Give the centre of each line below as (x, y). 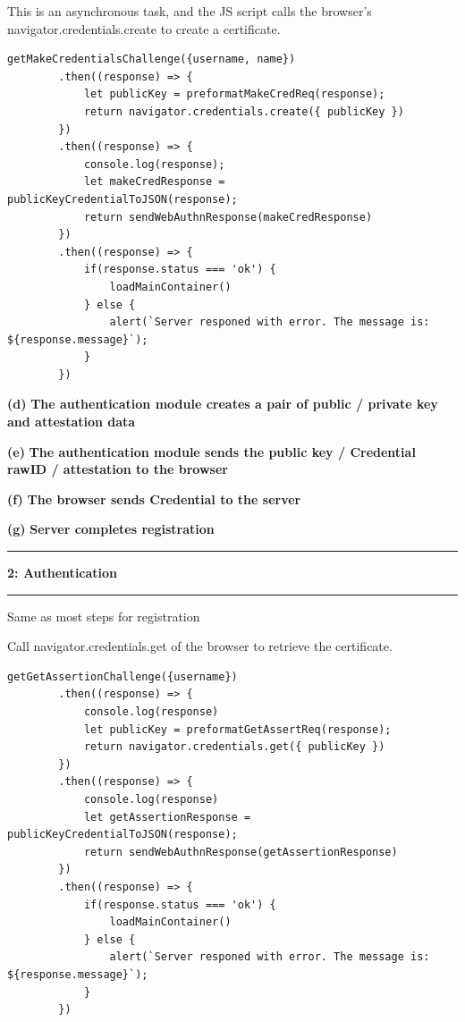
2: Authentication (63, 573)
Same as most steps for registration (104, 616)
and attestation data (72, 422)
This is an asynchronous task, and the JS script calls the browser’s (190, 11)
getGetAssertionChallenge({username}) (123, 676)
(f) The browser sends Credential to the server (154, 498)
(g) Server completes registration (111, 529)
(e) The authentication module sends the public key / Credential (211, 451)
